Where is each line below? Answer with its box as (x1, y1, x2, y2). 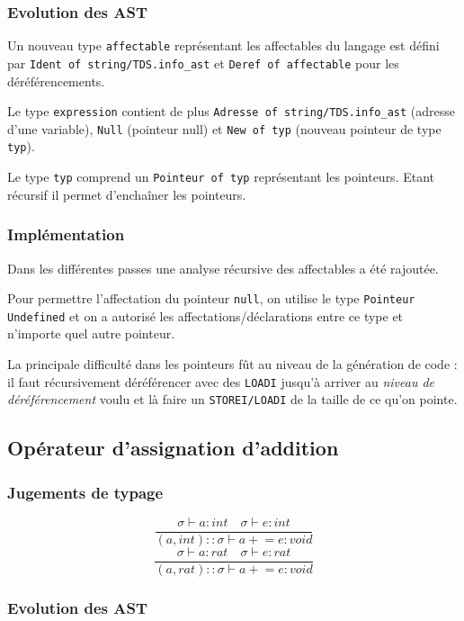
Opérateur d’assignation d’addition (7, 434, 339, 462)
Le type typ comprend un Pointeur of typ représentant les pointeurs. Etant (7, 167, 435, 186)
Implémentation (7, 223, 125, 246)
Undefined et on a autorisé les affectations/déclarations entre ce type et (7, 306, 404, 325)
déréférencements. (7, 71, 105, 90)
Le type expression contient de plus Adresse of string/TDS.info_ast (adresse (7, 102, 455, 121)
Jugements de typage (7, 481, 164, 503)
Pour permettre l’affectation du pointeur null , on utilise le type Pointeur (7, 289, 415, 308)
